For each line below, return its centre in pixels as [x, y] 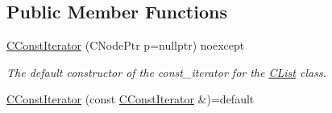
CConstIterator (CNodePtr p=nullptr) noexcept [126, 45]
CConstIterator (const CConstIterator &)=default [131, 99]
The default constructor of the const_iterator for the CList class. [166, 72]
